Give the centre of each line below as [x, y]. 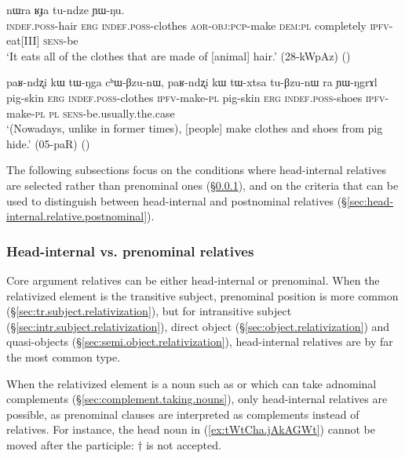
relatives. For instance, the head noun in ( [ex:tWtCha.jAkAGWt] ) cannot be [191, 429]
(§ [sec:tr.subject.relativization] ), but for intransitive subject [149, 311]
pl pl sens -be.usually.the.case [105, 113]
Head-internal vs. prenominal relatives [130, 251]
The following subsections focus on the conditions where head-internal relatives [196, 170]
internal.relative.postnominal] [77, 216]
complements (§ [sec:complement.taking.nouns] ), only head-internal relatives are [197, 399]
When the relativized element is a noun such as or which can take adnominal [192, 383]
